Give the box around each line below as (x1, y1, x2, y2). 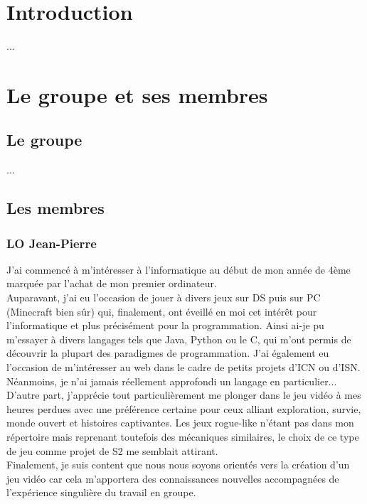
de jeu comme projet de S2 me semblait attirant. (6, 443, 218, 458)
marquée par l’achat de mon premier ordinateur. (6, 276, 217, 291)
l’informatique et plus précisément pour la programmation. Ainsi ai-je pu (6, 318, 324, 333)
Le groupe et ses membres (6, 80, 268, 109)
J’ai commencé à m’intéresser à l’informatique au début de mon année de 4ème (6, 262, 351, 277)
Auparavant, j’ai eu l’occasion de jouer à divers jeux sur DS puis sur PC (6, 290, 321, 305)
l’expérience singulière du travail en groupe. (6, 485, 196, 500)
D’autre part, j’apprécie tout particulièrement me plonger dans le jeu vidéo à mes (6, 387, 361, 402)
